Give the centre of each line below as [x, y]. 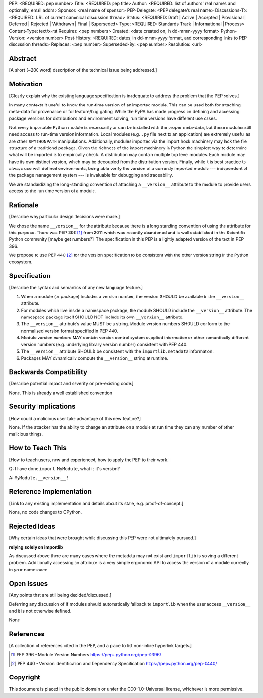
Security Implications [42, 407]
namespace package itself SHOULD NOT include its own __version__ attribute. [102, 317]
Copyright [25, 677]
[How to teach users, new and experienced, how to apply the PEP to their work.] [89, 460]
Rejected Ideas [32, 526]
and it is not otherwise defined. [40, 611]
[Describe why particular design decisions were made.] [65, 217]
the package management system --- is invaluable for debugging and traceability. [91, 175]
